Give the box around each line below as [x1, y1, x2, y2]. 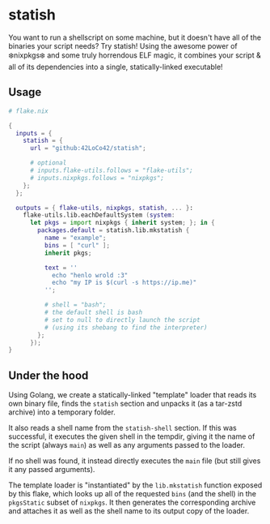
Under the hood [8, 368, 89, 382]
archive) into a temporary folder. [8, 407, 116, 417]
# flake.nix [8, 107, 49, 115]
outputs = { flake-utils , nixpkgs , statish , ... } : [15, 204, 194, 212]
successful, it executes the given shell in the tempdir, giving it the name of [8, 432, 255, 441]
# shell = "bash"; [44, 301, 107, 309]
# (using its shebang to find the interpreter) [44, 323, 208, 332]
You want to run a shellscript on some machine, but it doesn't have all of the [8, 32, 261, 42]
